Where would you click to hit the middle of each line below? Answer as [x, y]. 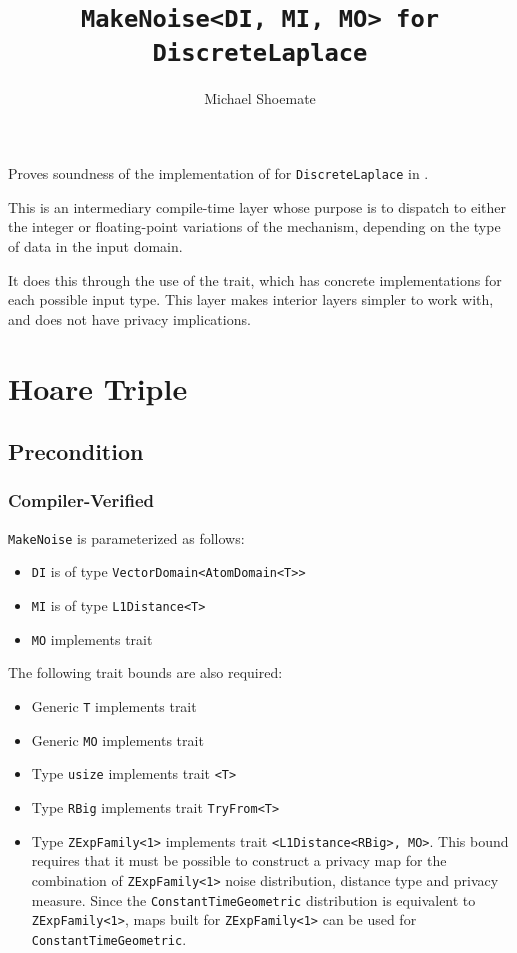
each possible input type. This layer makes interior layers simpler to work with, [251, 299]
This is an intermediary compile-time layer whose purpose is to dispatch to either [257, 206]
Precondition [76, 451]
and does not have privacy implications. [129, 318]
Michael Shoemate [260, 97]
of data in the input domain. [95, 246]
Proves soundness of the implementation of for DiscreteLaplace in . [218, 173]
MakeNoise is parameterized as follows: [126, 537]
